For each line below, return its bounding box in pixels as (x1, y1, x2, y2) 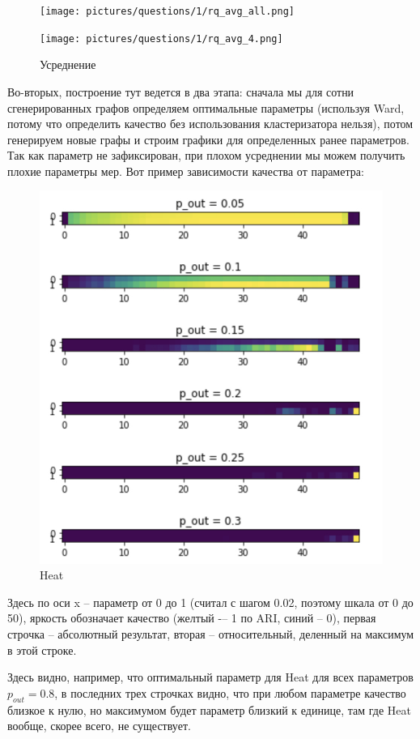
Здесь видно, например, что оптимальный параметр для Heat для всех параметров (7, 669, 414, 686)
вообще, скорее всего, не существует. (7, 717, 191, 734)
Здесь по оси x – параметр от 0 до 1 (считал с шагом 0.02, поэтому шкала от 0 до (7, 593, 414, 610)
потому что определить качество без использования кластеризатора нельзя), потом (7, 115, 414, 132)
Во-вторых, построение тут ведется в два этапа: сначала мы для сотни (7, 83, 354, 100)
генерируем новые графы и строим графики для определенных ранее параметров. (7, 130, 409, 147)
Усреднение (40, 56, 96, 73)
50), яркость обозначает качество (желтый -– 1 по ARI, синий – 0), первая (7, 609, 376, 626)
